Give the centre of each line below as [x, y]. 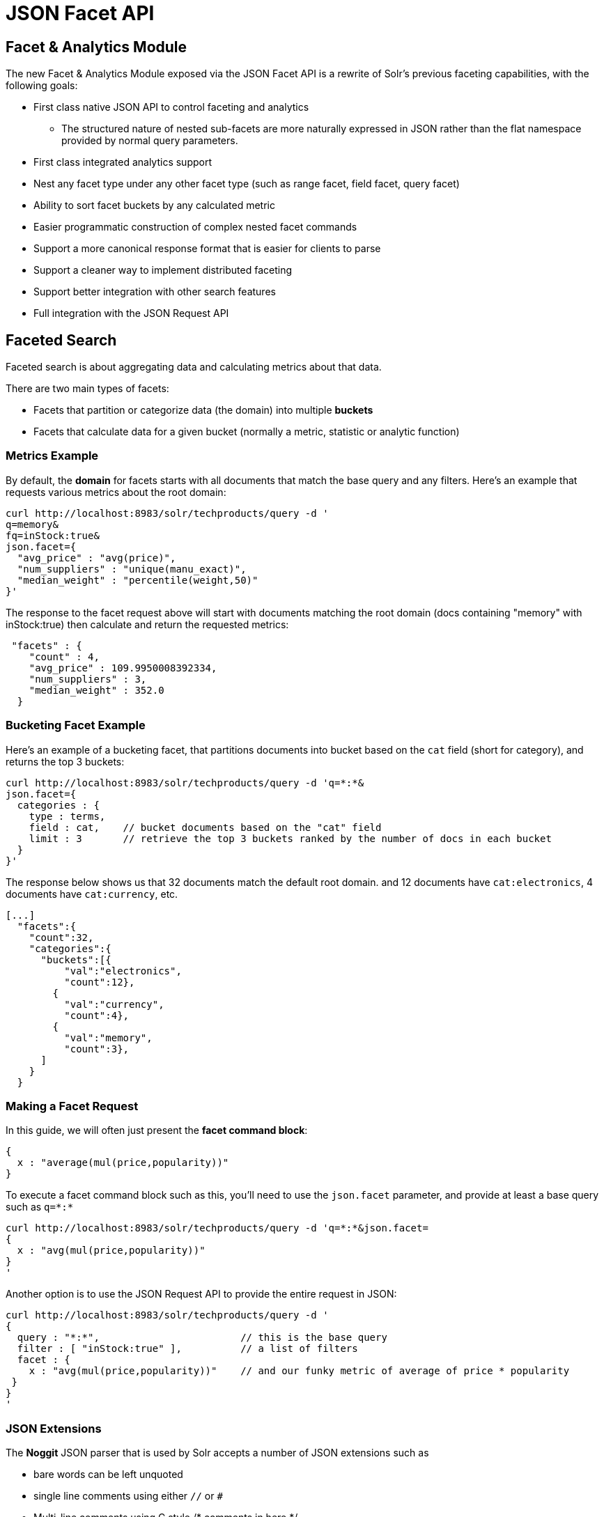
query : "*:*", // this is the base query [202, 1338]
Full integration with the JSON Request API [131, 313]
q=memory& [32, 524]
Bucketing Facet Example [76, 725]
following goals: [42, 86]
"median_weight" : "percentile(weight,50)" [138, 580]
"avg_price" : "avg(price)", [96, 558]
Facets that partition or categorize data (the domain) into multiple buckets [203, 410]
